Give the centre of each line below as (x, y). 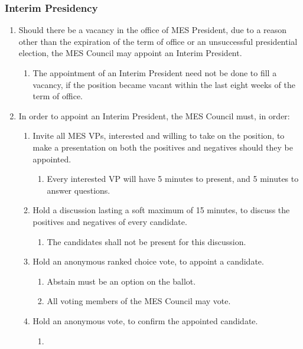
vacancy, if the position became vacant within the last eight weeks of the (164, 84)
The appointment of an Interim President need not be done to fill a (155, 73)
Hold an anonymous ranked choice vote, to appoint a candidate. (148, 261)
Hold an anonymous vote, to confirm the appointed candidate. (145, 320)
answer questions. (79, 190)
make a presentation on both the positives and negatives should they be (163, 147)
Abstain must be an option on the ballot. (121, 281)
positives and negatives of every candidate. (110, 221)
